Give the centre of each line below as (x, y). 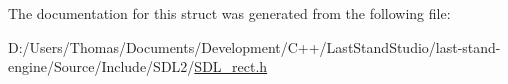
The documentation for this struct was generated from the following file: (229, 13)
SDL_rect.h (231, 66)
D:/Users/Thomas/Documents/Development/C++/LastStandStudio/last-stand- (254, 46)
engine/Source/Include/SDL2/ (101, 66)
